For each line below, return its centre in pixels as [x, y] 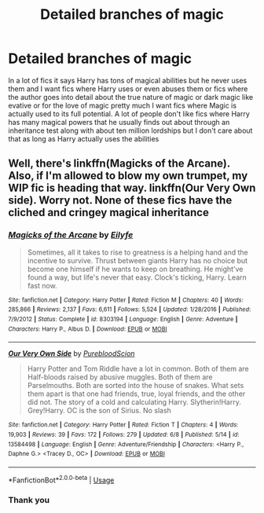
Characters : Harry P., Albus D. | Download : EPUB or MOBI [88, 329]
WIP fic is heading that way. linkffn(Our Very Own [132, 188]
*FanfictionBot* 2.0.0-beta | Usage [61, 479]
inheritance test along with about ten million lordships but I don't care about [130, 130]
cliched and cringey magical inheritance [109, 213]
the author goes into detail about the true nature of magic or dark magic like [131, 97]
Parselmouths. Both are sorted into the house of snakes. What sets [136, 386]
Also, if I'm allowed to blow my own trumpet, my [128, 176]
